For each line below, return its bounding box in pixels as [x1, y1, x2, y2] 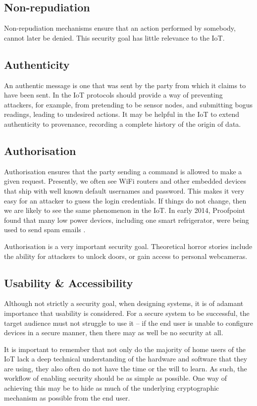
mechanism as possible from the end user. [4, 392, 130, 403]
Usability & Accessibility [4, 275, 133, 290]
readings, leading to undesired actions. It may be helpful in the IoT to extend [4, 109, 240, 119]
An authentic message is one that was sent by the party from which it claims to [4, 80, 246, 90]
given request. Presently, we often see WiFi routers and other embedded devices [4, 176, 246, 186]
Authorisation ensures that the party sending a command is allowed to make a [4, 166, 242, 176]
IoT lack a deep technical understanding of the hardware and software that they [4, 354, 248, 364]
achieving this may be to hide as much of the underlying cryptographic [4, 383, 219, 393]
